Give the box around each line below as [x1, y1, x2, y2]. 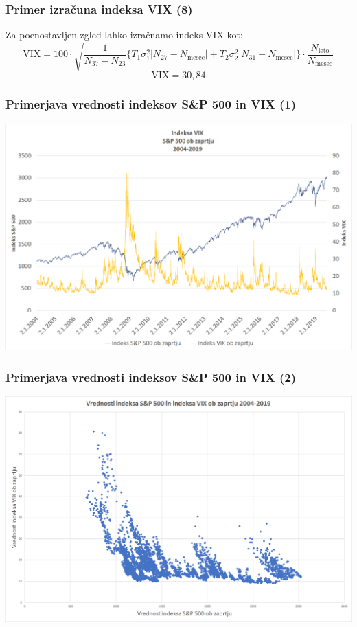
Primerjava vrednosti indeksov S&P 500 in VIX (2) [5, 368, 297, 385]
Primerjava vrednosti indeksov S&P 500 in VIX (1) [5, 95, 297, 113]
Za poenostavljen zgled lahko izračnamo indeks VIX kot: [5, 27, 243, 42]
